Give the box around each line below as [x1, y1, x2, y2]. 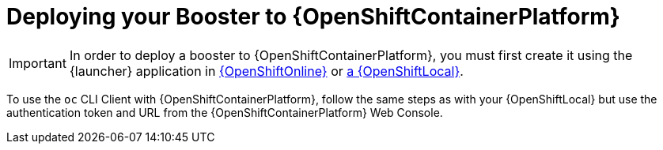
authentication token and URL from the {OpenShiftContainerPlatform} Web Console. [6, 105, 443, 119]
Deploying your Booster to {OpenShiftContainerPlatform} [6, 3, 620, 30]
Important [9, 54, 66, 71]
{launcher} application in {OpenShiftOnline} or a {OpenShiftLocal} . [69, 62, 464, 79]
